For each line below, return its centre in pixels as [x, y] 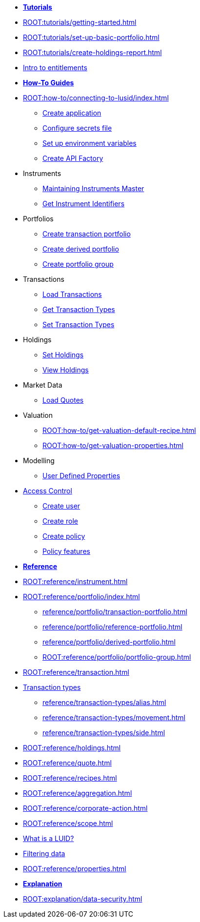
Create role [60, 521]
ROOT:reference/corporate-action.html [85, 808]
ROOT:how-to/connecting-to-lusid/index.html [96, 98]
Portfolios [38, 219]
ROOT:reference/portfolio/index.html [81, 597]
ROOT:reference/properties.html [75, 869]
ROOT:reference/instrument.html [75, 581]
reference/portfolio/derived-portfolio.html [109, 642]
